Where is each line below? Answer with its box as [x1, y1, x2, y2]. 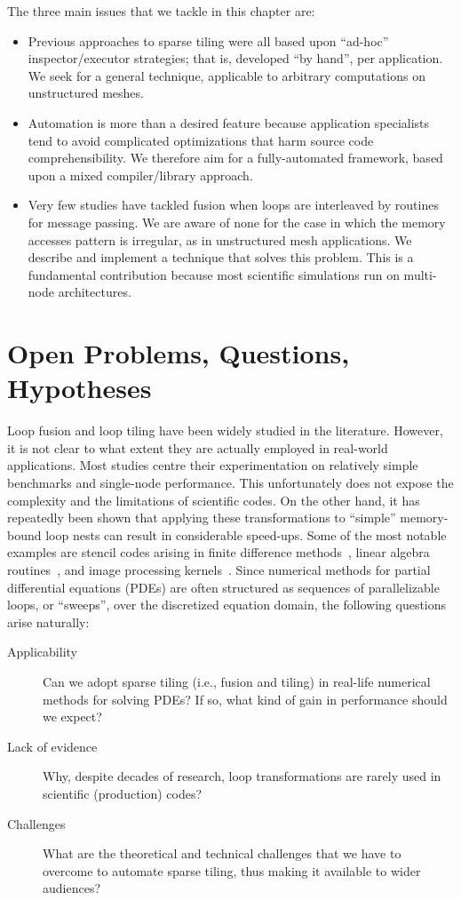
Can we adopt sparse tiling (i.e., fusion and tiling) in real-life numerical [43, 672, 431, 690]
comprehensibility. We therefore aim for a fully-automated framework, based [28, 148, 443, 167]
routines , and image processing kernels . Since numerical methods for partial [7, 560, 431, 578]
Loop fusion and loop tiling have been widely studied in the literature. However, [7, 421, 443, 440]
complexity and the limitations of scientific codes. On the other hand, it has [7, 490, 420, 509]
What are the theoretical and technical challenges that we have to [43, 844, 401, 863]
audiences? [43, 879, 101, 897]
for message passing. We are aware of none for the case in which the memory [28, 212, 446, 231]
